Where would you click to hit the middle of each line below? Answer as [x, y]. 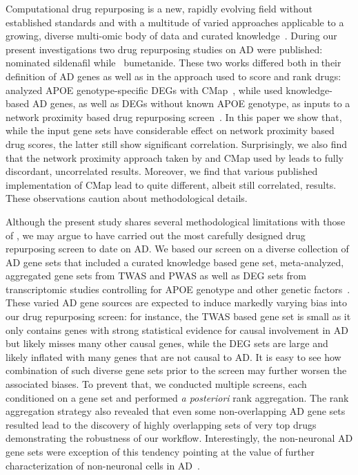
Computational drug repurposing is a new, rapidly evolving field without [159, 8]
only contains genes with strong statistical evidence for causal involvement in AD [177, 329]
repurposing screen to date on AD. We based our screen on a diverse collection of [177, 249]
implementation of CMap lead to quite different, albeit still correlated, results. [171, 184]
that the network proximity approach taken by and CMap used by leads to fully [175, 157]
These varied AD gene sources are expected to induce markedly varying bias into [176, 302]
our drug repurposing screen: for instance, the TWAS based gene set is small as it [178, 316]
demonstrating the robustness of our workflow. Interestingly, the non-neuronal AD [179, 438]
